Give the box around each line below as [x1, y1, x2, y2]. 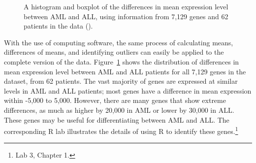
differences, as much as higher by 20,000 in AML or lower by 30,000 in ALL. [4, 104, 234, 115]
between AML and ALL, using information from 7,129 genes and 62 [24, 11, 228, 21]
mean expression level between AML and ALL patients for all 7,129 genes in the [4, 66, 246, 76]
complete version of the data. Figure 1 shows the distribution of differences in [4, 56, 239, 66]
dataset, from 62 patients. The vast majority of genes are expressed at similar [4, 76, 238, 86]
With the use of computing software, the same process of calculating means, [4, 37, 233, 47]
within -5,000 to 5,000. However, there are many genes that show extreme [4, 95, 226, 105]
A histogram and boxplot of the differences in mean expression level [24, 1, 228, 11]
